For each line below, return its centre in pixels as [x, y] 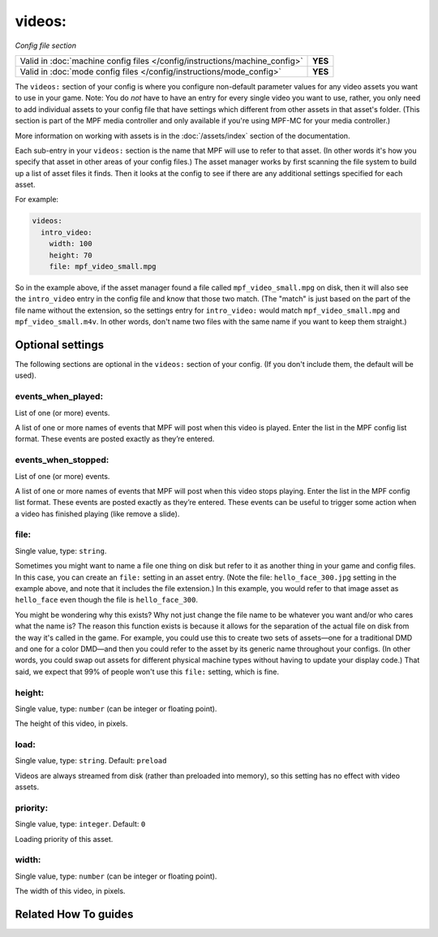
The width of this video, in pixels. [70, 891]
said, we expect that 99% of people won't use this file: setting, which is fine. [147, 671]
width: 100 [71, 244]
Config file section [46, 45]
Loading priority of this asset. [64, 839]
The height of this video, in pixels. [71, 723]
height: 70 [71, 255]
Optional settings [60, 345]
